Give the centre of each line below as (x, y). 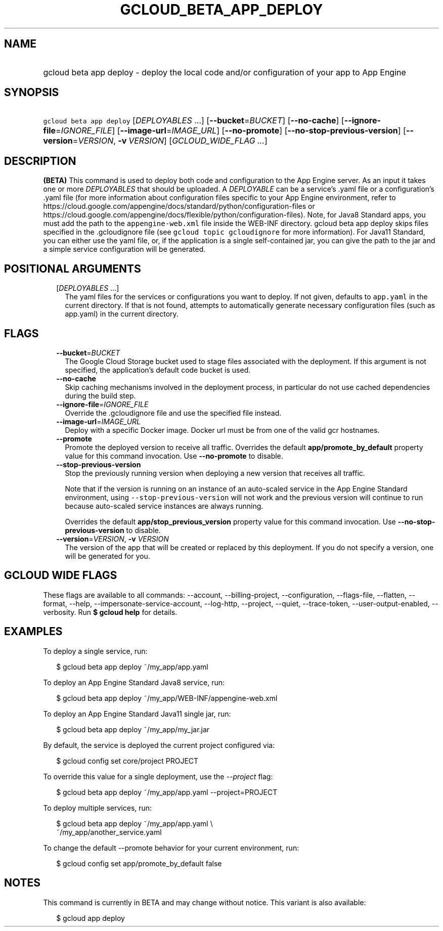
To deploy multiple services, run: (98, 808)
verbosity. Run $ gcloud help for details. (110, 612)
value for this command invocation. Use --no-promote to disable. (174, 456)
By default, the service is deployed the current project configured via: (159, 745)
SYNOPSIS (32, 93)
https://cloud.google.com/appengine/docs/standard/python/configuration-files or (179, 206)
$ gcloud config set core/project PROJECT (127, 761)
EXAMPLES (33, 632)
